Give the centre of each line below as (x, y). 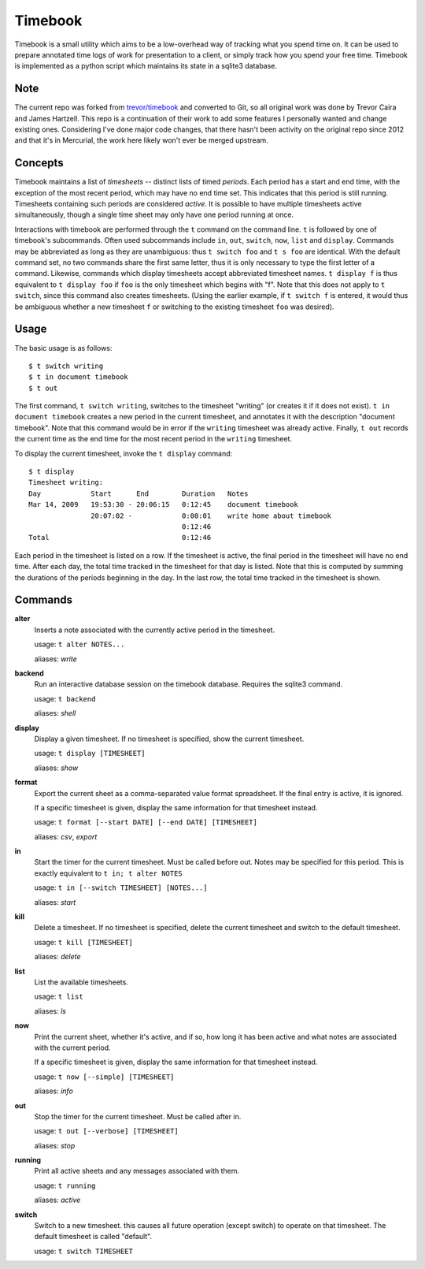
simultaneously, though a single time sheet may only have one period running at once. (154, 215)
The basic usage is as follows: (63, 348)
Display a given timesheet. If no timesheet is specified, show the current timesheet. (169, 739)
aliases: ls (50, 1011)
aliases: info (54, 1091)
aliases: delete (58, 957)
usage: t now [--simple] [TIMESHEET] (104, 1077)
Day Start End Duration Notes (139, 493)
